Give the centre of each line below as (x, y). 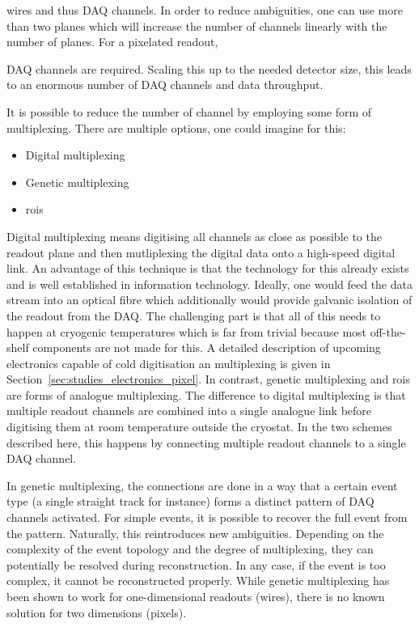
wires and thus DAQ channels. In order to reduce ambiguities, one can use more (205, 10)
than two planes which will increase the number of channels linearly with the (197, 25)
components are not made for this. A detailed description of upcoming (207, 347)
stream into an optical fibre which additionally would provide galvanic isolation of (209, 300)
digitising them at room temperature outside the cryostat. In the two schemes (199, 427)
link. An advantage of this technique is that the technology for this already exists (208, 268)
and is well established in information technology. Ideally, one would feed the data (209, 284)
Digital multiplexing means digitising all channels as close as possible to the (194, 236)
